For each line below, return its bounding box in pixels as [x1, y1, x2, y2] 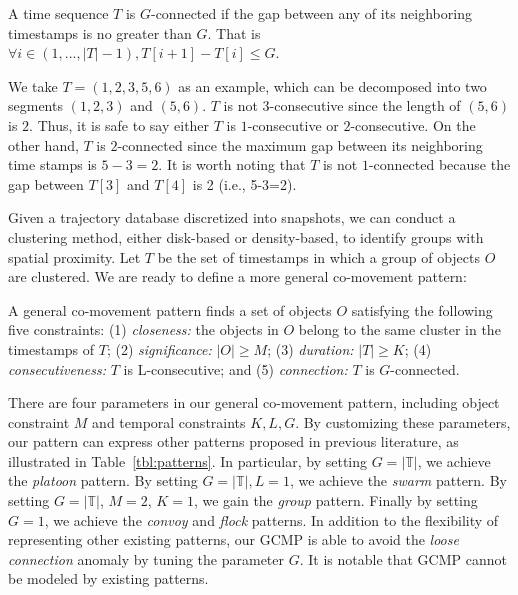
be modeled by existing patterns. [8, 568, 209, 589]
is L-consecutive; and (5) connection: [123, 358, 348, 379]
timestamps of [8, 338, 95, 359]
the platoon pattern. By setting [8, 470, 198, 491]
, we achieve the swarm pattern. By [289, 470, 507, 491]
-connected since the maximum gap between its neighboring [117, 134, 483, 155]
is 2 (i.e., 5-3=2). [192, 173, 297, 194]
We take [8, 75, 58, 96]
